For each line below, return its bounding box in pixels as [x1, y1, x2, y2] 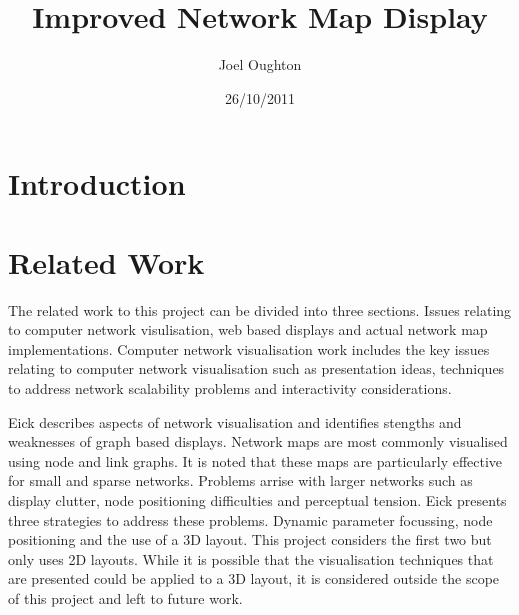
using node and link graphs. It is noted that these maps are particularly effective [8, 450, 503, 471]
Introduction [8, 163, 186, 204]
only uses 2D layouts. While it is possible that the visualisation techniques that [8, 548, 494, 569]
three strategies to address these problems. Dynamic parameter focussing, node [8, 509, 493, 530]
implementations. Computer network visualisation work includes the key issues [8, 338, 490, 359]
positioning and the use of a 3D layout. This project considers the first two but [8, 529, 492, 550]
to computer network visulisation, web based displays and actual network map [8, 319, 488, 340]
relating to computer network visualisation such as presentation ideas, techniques [8, 358, 505, 379]
